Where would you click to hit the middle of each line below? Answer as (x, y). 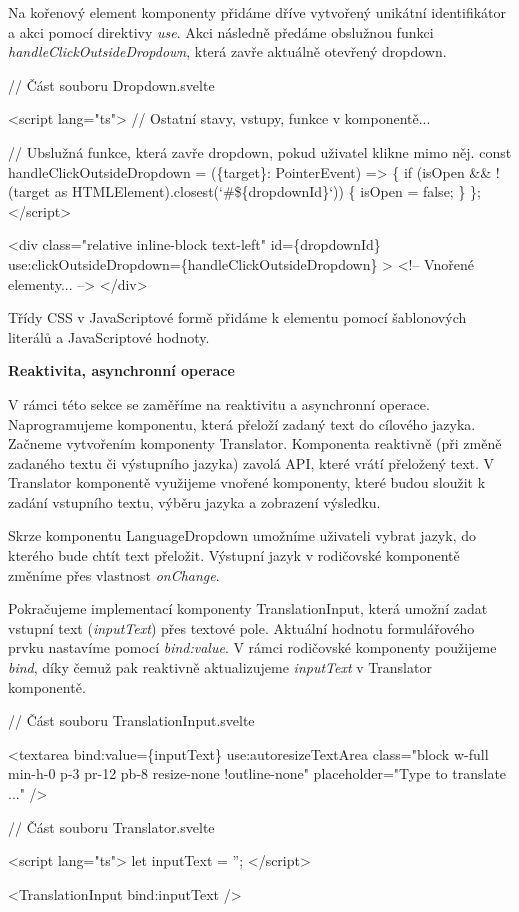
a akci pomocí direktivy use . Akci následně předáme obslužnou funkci (221, 31)
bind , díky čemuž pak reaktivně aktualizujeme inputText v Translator (220, 667)
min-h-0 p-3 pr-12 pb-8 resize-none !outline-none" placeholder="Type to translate (257, 773)
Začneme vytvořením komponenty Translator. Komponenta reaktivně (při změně (255, 443)
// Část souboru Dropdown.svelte (111, 84)
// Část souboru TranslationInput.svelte (131, 720)
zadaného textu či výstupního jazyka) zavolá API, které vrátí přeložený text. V (251, 462)
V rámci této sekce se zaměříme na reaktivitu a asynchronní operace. (219, 403)
